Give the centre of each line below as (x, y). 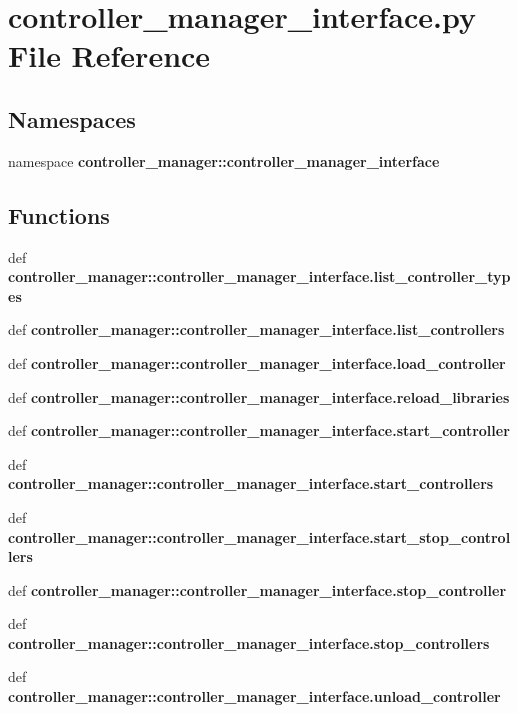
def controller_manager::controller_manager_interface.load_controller (257, 362)
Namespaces (72, 118)
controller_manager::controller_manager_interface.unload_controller (254, 696)
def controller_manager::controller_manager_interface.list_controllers (256, 329)
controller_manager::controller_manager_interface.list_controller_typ (259, 276)
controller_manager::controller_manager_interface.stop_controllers (249, 642)
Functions (59, 214)
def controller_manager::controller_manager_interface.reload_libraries (259, 396)
